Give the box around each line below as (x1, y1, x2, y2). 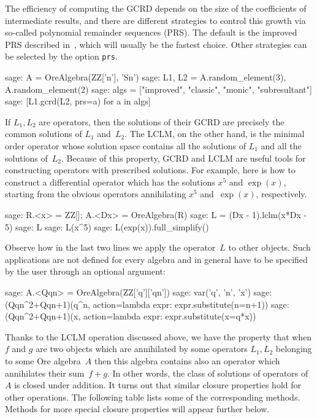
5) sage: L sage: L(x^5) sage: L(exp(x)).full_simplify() (5, 220, 209, 233)
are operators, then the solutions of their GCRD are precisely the (39, 115, 285, 128)
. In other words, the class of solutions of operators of (107, 366, 308, 379)
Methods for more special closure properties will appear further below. (5, 402, 270, 415)
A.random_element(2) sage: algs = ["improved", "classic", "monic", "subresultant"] (5, 82, 312, 95)
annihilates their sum (5, 366, 85, 379)
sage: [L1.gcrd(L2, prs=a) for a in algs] (5, 95, 151, 108)
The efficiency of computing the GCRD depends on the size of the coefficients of (5, 2, 307, 14)
